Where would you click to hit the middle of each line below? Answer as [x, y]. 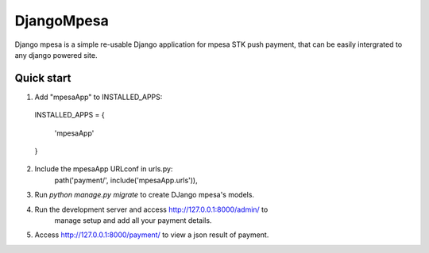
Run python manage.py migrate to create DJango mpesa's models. [144, 195]
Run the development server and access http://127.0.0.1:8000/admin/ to [151, 209]
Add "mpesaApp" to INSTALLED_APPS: [99, 97]
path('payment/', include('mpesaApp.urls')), [126, 180]
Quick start [43, 78]
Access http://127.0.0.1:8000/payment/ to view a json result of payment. [152, 235]
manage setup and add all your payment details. [133, 220]
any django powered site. [56, 55]
